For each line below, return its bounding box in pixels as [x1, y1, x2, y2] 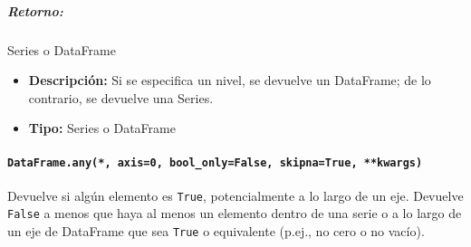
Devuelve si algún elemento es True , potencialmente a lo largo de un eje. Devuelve [7, 185, 464, 204]
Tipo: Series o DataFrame [28, 119, 176, 138]
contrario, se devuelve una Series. [28, 88, 214, 107]
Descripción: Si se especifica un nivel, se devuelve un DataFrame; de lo [28, 71, 431, 90]
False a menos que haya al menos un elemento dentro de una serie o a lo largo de [7, 204, 462, 223]
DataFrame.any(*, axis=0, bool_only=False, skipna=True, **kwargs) [7, 156, 423, 169]
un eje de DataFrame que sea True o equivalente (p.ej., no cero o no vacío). [7, 222, 425, 241]
